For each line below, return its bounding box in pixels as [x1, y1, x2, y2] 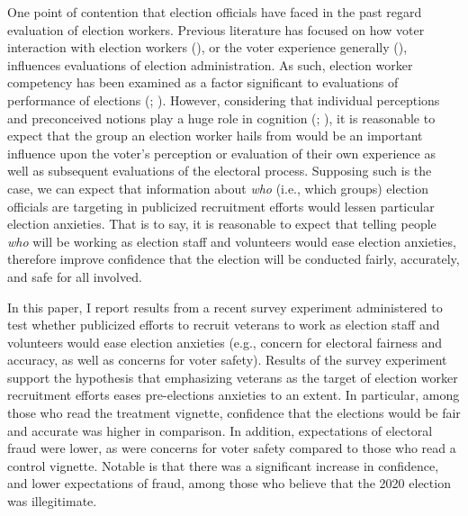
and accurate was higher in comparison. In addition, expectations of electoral [7, 421, 433, 439]
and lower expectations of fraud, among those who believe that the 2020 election [7, 474, 451, 493]
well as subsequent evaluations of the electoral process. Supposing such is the [7, 161, 432, 180]
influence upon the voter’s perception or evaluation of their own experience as [7, 143, 436, 162]
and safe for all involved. [7, 267, 142, 285]
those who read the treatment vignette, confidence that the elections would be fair [7, 403, 461, 422]
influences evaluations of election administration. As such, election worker [7, 55, 413, 74]
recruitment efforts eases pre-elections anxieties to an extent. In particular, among [7, 385, 460, 404]
